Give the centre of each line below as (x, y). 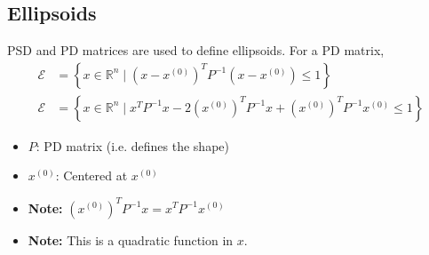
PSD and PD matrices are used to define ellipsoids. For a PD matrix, (196, 50)
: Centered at (91, 175)
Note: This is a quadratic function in (131, 239)
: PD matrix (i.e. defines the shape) (132, 145)
